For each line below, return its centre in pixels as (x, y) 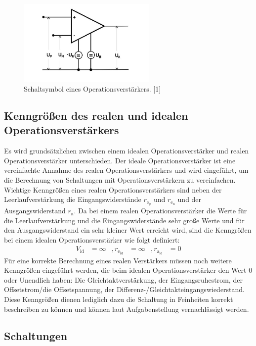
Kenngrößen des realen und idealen (96, 116)
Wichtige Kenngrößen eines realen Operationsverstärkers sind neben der (113, 189)
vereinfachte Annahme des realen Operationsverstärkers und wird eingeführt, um (126, 170)
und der (190, 199)
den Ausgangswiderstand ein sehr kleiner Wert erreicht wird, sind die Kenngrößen (128, 230)
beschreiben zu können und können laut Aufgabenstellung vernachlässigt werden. (127, 309)
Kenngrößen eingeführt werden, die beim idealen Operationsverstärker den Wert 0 (128, 270)
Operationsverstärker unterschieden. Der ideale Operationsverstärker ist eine (120, 160)
